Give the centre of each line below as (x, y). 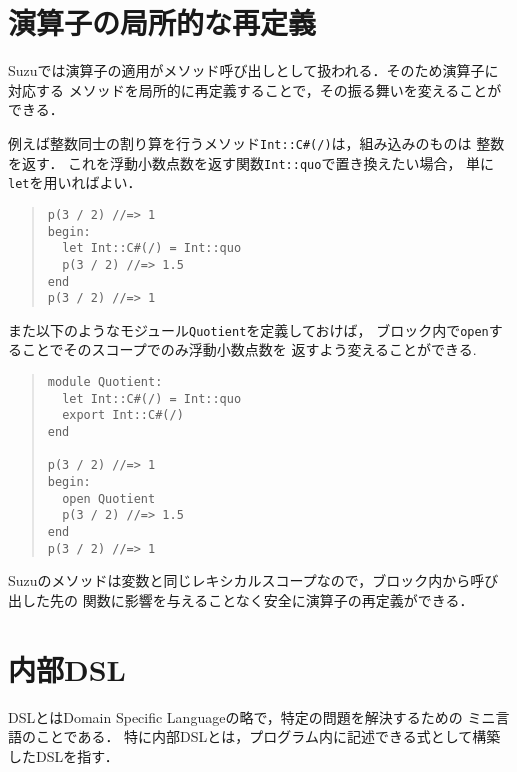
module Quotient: (105, 382)
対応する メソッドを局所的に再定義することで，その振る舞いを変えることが (255, 89)
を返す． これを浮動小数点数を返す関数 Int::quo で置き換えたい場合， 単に (251, 162)
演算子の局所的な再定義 (162, 22)
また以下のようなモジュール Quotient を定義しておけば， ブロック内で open (248, 329)
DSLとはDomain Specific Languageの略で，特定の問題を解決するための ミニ (252, 716)
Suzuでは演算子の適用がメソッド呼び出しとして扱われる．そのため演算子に (253, 70)
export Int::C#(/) (123, 415)
